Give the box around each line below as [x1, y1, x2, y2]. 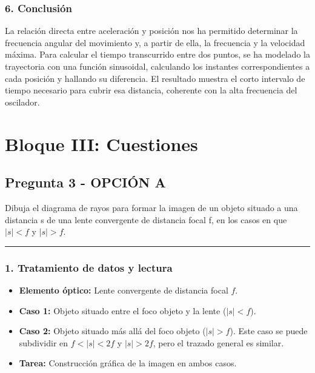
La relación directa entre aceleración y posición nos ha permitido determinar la [5, 24, 298, 37]
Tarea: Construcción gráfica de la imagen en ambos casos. [19, 357, 237, 369]
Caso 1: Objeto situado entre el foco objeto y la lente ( [19, 304, 227, 317]
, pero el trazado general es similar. [153, 336, 284, 349]
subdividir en [19, 336, 68, 349]
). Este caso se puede [230, 324, 308, 337]
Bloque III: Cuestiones [5, 131, 198, 156]
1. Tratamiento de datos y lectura [5, 260, 173, 275]
